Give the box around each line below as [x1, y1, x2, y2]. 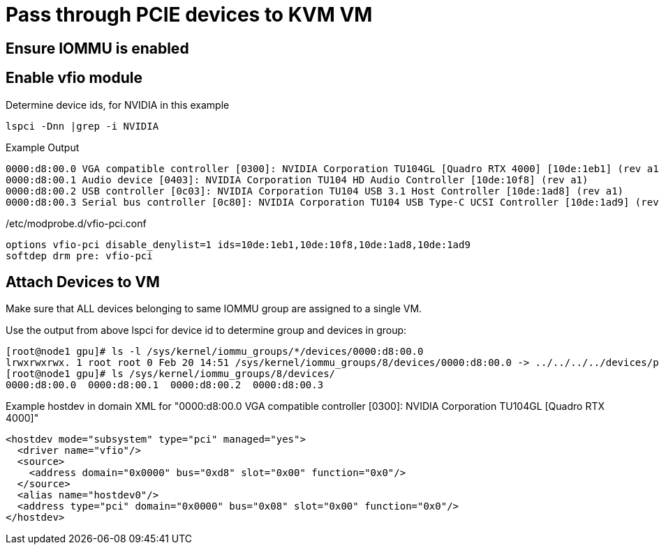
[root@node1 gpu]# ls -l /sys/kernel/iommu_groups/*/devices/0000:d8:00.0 [6, 346, 424, 358]
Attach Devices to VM [6, 273, 160, 291]
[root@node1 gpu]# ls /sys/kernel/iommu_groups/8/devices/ [6, 368, 336, 380]
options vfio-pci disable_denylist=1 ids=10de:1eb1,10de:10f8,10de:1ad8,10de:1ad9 [6, 238, 471, 250]
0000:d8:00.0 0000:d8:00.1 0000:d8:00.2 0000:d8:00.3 [6, 379, 324, 391]
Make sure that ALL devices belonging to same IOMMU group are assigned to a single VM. [6, 303, 422, 315]
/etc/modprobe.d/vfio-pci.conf [6, 217, 147, 229]
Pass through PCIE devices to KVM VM [6, 3, 373, 26]
